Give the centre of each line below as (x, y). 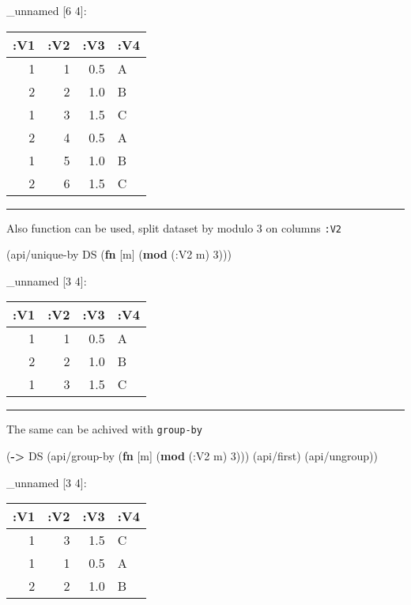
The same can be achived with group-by (104, 429)
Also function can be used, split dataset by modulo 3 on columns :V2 (174, 227)
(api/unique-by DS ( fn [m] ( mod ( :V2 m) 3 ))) (119, 254)
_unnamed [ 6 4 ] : (47, 10)
